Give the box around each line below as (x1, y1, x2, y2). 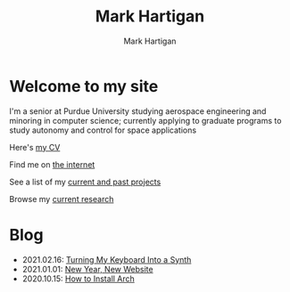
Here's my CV (9, 142, 61, 152)
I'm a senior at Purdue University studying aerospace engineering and (9, 105, 267, 117)
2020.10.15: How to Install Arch (21, 273, 136, 284)
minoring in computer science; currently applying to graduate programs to (9, 115, 282, 126)
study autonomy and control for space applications (9, 125, 197, 135)
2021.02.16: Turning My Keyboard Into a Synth (21, 254, 192, 264)
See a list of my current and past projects (9, 176, 162, 187)
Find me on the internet (9, 158, 95, 170)
